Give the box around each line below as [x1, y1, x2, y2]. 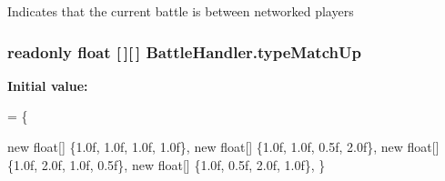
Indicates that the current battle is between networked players [7, 2, 354, 20]
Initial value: [7, 75, 88, 95]
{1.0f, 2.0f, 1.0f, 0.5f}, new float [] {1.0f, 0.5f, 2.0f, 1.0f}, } [7, 155, 326, 174]
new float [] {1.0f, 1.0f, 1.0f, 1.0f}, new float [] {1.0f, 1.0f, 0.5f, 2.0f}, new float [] [7, 137, 440, 156]
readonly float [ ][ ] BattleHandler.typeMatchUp [7, 40, 361, 63]
